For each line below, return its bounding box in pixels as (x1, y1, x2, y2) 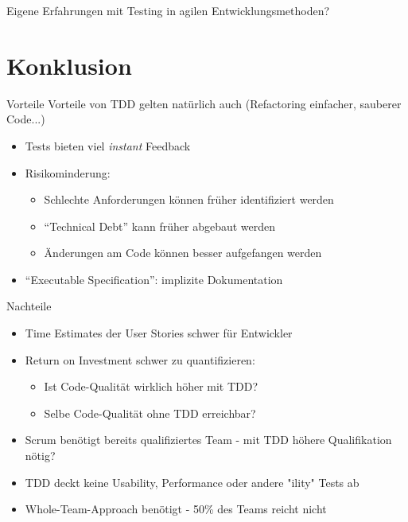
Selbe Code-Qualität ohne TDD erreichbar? (44, 404, 256, 421)
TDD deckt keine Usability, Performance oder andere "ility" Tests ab (25, 473, 359, 490)
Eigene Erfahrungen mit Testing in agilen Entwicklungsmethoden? (6, 2, 330, 18)
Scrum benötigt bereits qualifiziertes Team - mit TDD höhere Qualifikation (25, 431, 392, 448)
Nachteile (6, 298, 52, 314)
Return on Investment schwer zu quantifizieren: (25, 351, 255, 368)
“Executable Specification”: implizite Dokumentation (25, 271, 283, 287)
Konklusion (6, 49, 132, 81)
